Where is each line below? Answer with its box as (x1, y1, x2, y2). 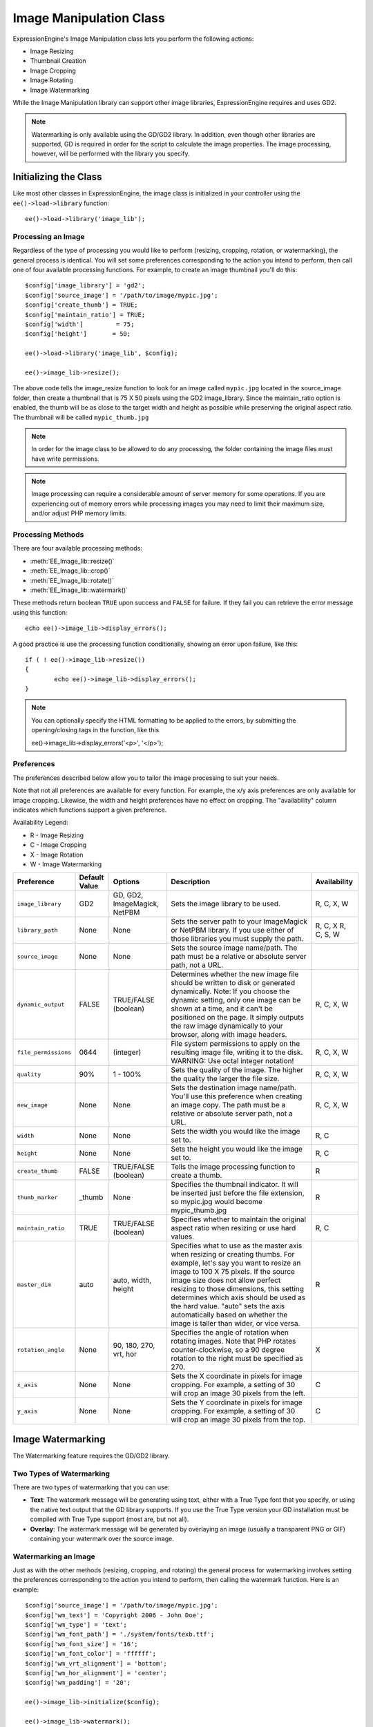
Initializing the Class (12, 171, 102, 183)
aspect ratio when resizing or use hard (170, 1223, 296, 1233)
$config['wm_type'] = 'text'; (25, 1621, 128, 1629)
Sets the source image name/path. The (170, 943, 298, 953)
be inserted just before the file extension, (170, 1188, 305, 1198)
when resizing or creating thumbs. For (170, 1250, 295, 1259)
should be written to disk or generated (170, 978, 296, 988)
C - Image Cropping (30, 841, 87, 849)
